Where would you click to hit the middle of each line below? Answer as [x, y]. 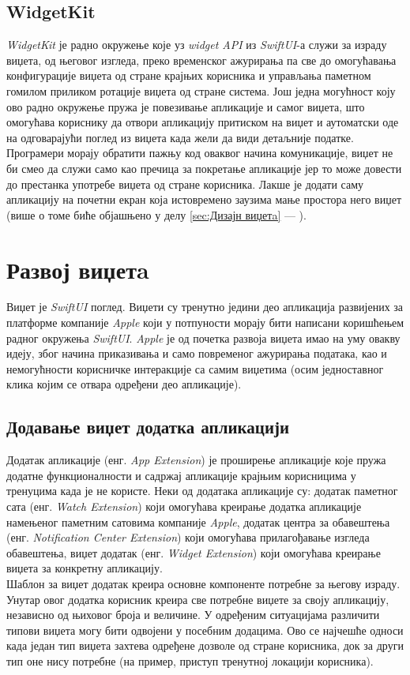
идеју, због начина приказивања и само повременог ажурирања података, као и [197, 353]
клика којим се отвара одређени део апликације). [124, 384]
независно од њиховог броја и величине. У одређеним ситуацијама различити [193, 615]
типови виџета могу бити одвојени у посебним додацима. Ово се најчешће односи [205, 630]
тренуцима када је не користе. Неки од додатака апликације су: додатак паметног [202, 491]
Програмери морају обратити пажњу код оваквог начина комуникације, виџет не [200, 153]
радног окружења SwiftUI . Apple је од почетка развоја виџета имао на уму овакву [203, 337]
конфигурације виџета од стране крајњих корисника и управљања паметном [189, 75]
